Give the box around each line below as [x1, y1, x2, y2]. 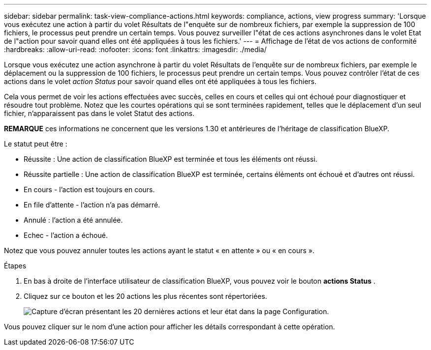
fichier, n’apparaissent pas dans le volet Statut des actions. [4, 109, 195, 117]
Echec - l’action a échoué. [24, 231, 108, 239]
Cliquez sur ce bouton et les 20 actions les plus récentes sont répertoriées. [24, 292, 267, 300]
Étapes [4, 262, 27, 270]
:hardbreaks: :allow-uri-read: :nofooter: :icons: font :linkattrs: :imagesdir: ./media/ [4, 45, 267, 54]
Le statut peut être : [4, 140, 67, 148]
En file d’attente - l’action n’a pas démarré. [24, 201, 160, 209]
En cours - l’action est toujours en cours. [24, 185, 155, 194]
